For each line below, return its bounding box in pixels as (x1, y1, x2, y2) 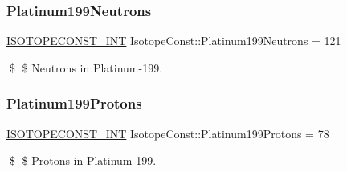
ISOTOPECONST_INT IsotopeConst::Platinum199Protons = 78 (6, 125, 329, 141)
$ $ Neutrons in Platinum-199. (9, 59, 163, 76)
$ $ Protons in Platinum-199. (9, 152, 157, 169)
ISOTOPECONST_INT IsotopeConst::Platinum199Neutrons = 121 (6, 32, 341, 49)
